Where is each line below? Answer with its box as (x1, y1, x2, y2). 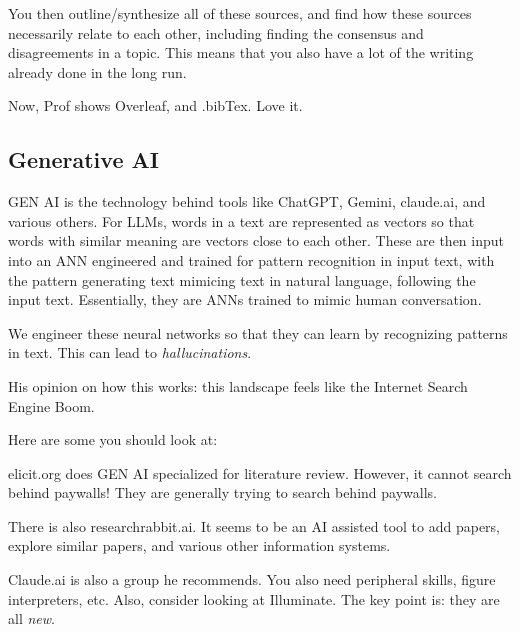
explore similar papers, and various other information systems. (8, 535, 391, 556)
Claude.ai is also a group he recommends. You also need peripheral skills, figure (8, 569, 496, 590)
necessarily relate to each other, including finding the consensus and (8, 22, 424, 43)
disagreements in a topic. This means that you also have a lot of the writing (8, 42, 474, 63)
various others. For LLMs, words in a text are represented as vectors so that (8, 210, 475, 231)
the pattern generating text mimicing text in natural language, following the (8, 269, 476, 290)
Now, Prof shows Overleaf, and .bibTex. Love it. (8, 95, 303, 116)
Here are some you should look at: (8, 429, 218, 450)
